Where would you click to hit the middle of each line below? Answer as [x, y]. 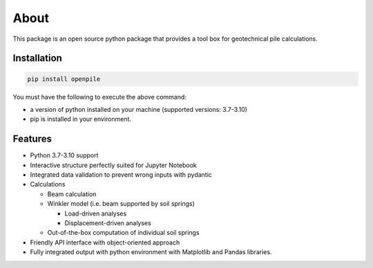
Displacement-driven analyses [108, 223]
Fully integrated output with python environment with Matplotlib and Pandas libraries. [151, 252]
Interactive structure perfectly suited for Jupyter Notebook [113, 165]
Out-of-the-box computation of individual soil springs [123, 233]
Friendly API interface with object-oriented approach [105, 242]
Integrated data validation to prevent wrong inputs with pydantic [121, 175]
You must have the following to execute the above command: [99, 97]
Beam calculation [72, 194]
